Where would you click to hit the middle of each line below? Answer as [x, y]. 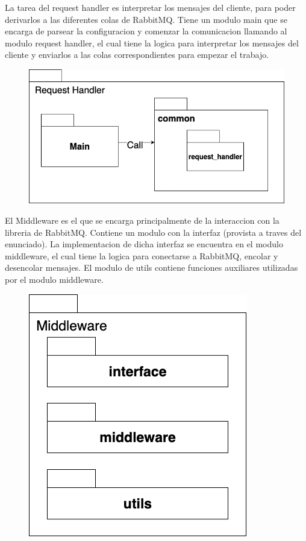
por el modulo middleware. [54, 279]
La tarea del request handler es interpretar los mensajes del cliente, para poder [150, 7]
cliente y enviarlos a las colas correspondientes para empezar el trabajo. [137, 55]
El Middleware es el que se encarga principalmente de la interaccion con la [142, 220]
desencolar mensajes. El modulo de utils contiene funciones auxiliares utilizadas [151, 267]
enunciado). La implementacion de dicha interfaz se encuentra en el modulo [144, 244]
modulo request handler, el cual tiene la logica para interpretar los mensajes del [152, 43]
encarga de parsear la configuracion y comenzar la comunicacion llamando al [146, 31]
